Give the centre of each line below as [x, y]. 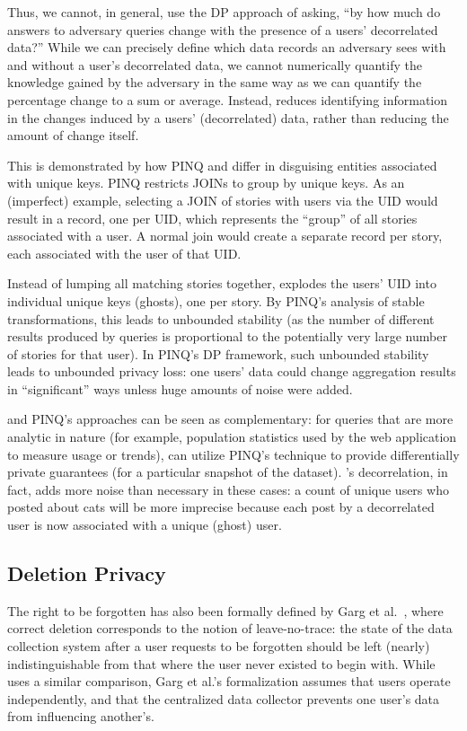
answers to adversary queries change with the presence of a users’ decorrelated [223, 29]
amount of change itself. [73, 135]
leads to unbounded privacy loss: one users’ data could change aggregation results [232, 371]
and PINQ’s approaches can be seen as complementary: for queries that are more [230, 419]
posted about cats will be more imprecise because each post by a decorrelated [221, 507]
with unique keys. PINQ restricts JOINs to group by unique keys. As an [206, 183]
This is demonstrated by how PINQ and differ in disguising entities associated [222, 165]
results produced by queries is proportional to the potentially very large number [227, 336]
